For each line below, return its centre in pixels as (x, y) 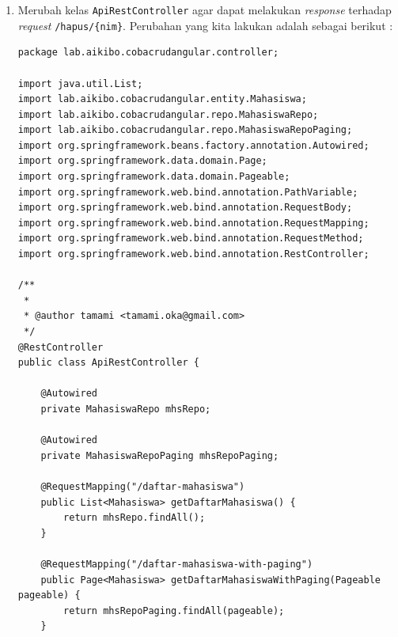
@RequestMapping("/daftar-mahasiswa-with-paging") (177, 564)
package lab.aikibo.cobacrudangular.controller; (148, 53)
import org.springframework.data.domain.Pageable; (154, 177)
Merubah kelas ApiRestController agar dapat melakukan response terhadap (205, 9)
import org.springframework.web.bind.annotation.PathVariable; (188, 192)
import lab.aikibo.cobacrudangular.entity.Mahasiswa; (162, 99)
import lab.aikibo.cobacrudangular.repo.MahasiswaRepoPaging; (185, 130)
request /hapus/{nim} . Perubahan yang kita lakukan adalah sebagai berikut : (205, 25)
